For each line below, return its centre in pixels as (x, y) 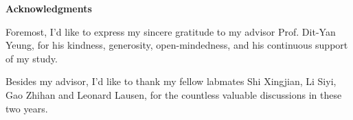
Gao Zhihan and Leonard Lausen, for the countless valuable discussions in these (174, 94)
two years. (27, 108)
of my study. (32, 58)
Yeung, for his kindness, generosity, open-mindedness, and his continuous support (177, 45)
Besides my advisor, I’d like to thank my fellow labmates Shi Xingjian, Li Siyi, (171, 81)
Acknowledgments (49, 8)
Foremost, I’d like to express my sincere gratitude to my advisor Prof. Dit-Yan (171, 31)
